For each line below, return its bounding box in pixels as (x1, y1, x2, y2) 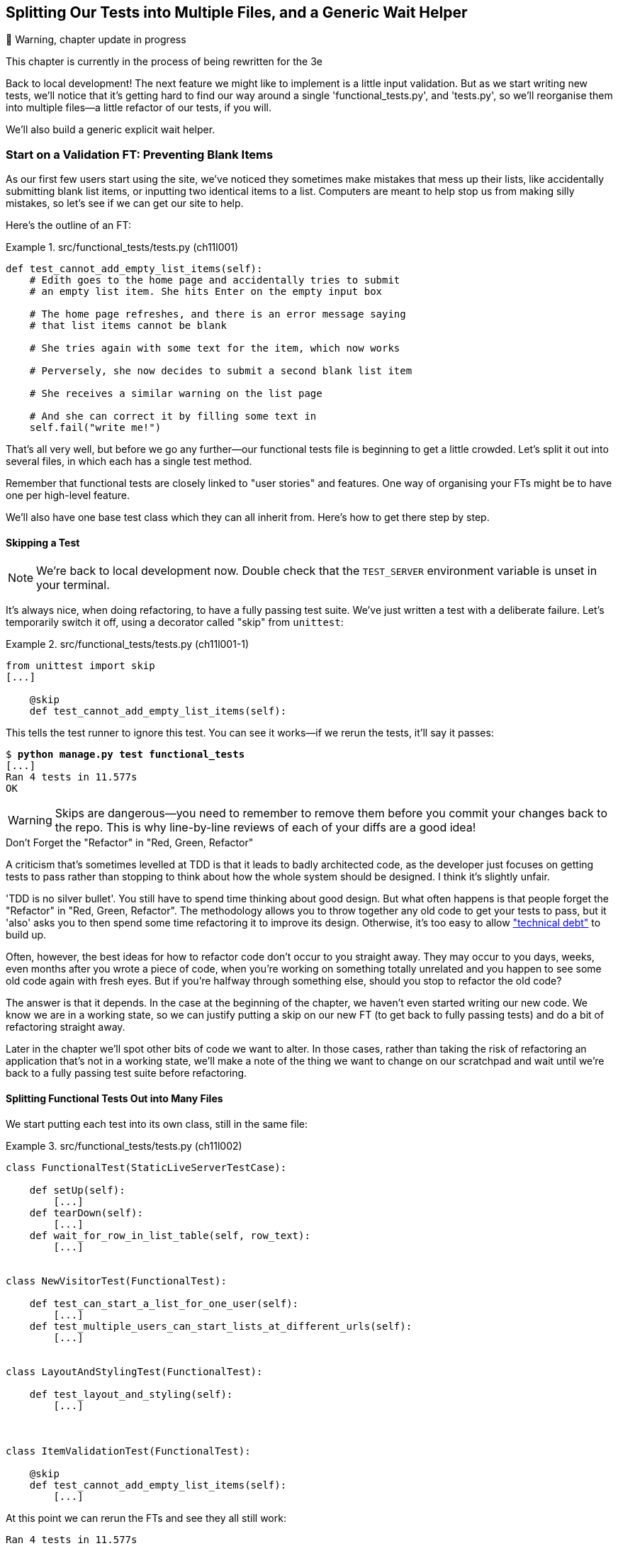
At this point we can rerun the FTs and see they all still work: (6, 1511, 286, 1524)
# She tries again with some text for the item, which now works (29, 342, 400, 354)
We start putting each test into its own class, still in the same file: (6, 1117, 308, 1130)
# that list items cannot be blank (29, 320, 227, 332)
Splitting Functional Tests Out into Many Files (6, 1092, 223, 1104)
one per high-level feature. (6, 489, 130, 502)
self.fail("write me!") (29, 422, 162, 434)
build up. (6, 929, 47, 941)
